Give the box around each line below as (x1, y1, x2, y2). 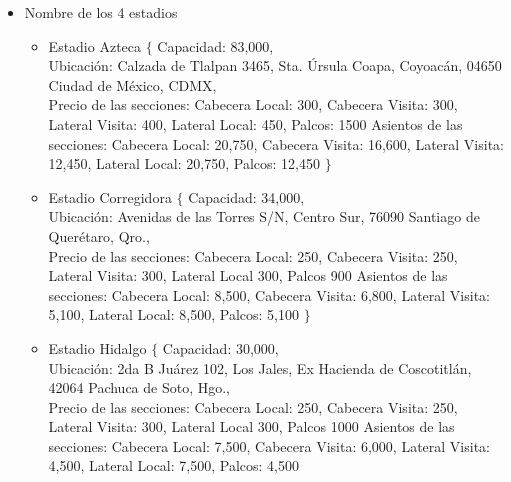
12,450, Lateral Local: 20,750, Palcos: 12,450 (48, 153, 320, 174)
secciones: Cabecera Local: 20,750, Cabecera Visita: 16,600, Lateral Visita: (48, 133, 504, 154)
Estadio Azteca (48, 35, 142, 56)
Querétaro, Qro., (48, 225, 150, 246)
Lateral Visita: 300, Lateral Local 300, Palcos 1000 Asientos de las (48, 416, 455, 437)
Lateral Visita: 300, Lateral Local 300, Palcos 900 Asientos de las (48, 265, 448, 286)
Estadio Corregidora (48, 186, 172, 207)
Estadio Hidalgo (48, 337, 147, 358)
